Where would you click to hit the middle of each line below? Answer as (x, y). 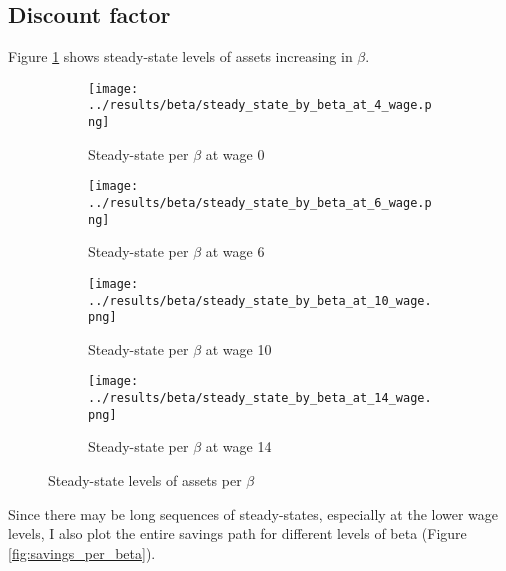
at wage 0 (235, 153)
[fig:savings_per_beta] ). (82, 552)
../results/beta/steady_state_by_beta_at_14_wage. (260, 398)
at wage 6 (235, 251)
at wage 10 (238, 348)
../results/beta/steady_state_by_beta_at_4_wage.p (260, 105)
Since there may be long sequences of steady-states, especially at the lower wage (253, 513)
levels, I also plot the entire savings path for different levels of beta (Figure (237, 533)
